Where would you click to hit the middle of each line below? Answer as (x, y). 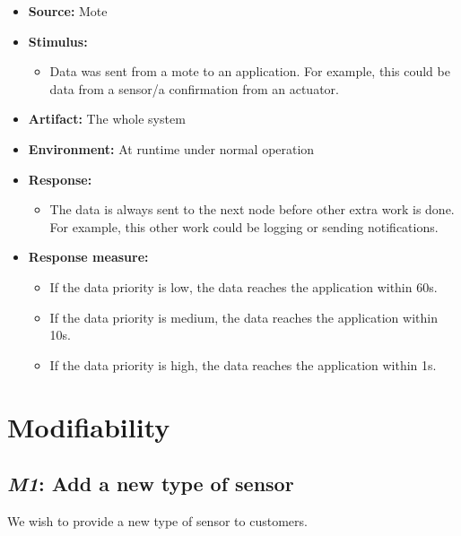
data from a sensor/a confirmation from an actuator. (194, 88)
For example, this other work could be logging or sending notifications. (244, 226)
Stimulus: (58, 41)
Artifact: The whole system (107, 119)
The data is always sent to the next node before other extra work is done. (252, 209)
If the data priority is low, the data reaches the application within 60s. (244, 286)
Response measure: (88, 257)
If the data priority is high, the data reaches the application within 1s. (243, 364)
